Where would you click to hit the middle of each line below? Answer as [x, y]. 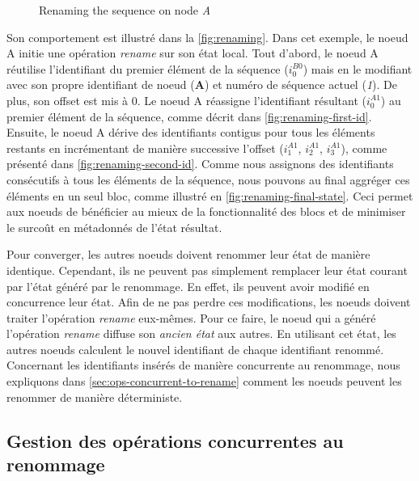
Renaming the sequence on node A [125, 10]
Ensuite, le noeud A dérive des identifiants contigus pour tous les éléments [191, 132]
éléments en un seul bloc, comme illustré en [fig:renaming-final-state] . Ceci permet [210, 195]
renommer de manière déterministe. [95, 397]
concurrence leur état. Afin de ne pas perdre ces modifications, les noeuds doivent [209, 302]
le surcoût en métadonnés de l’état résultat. [114, 227]
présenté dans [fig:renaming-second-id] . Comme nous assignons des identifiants [200, 164]
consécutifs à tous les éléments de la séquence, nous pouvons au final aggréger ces [208, 179]
